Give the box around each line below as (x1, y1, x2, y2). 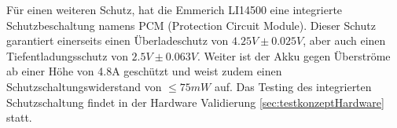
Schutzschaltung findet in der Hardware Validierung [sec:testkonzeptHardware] (6, 93, 384, 110)
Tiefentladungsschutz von (6, 47, 128, 64)
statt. (6, 109, 32, 126)
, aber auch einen (303, 32, 386, 49)
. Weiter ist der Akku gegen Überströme (197, 47, 391, 64)
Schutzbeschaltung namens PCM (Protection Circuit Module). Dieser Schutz (6, 16, 376, 33)
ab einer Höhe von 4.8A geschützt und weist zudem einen (6, 63, 282, 79)
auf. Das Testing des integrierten (214, 78, 372, 94)
